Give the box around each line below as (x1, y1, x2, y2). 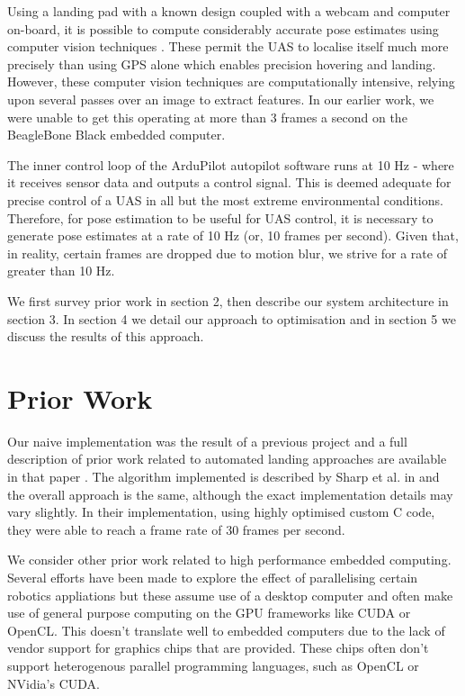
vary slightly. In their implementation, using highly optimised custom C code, (7, 502, 435, 521)
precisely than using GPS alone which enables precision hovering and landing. (7, 54, 436, 73)
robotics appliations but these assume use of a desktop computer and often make (7, 585, 453, 604)
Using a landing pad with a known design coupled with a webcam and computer (7, 2, 451, 20)
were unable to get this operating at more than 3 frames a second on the (7, 107, 407, 126)
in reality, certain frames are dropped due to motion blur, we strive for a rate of (7, 243, 447, 262)
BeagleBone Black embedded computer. (7, 125, 226, 144)
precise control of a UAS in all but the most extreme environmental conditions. (7, 190, 443, 209)
